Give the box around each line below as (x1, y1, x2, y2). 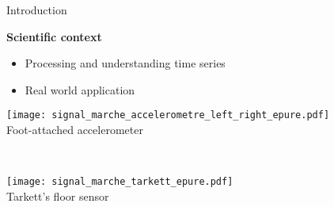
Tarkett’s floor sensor (6, 187, 109, 204)
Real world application (25, 81, 135, 98)
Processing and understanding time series (25, 55, 226, 71)
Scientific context (6, 28, 102, 44)
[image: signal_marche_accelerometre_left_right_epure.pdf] (6, 109, 330, 121)
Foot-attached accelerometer (6, 121, 143, 138)
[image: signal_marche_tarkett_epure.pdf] (6, 176, 233, 188)
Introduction (6, 2, 67, 17)
